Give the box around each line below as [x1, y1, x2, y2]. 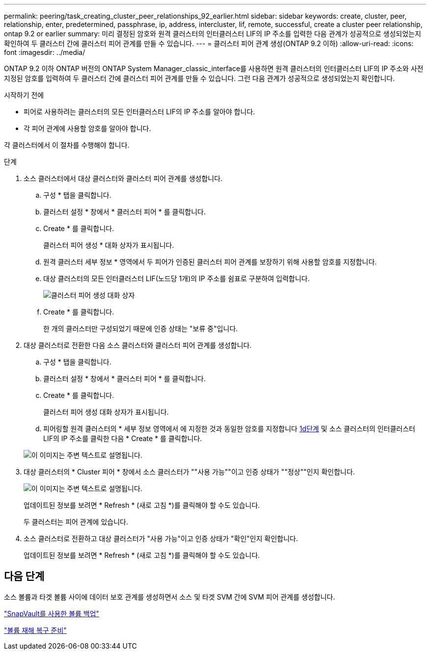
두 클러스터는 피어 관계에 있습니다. [24, 518, 128, 526]
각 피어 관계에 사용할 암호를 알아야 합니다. [24, 124, 151, 132]
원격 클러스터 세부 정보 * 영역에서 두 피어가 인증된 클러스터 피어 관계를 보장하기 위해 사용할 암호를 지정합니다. [43, 258, 377, 266]
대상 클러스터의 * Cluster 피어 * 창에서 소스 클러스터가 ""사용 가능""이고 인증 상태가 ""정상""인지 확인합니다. [24, 468, 355, 476]
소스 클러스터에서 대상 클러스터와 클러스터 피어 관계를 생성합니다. [24, 174, 223, 183]
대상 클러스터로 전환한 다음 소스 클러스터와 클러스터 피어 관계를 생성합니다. [24, 341, 252, 349]
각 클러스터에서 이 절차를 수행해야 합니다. [4, 141, 130, 149]
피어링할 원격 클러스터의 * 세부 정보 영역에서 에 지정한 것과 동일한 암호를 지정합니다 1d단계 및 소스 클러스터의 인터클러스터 [43, 424, 415, 433]
